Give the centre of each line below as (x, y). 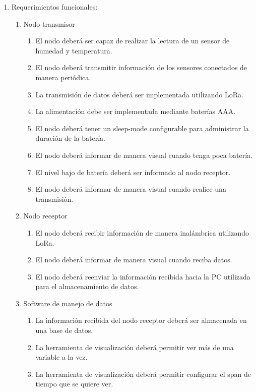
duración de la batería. (70, 138)
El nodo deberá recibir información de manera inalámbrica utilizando (142, 232)
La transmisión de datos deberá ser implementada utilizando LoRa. (139, 94)
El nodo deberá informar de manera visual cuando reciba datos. (134, 260)
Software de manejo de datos (68, 303)
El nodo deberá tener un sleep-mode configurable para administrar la (142, 128)
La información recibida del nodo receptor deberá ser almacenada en (141, 320)
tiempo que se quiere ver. (74, 384)
